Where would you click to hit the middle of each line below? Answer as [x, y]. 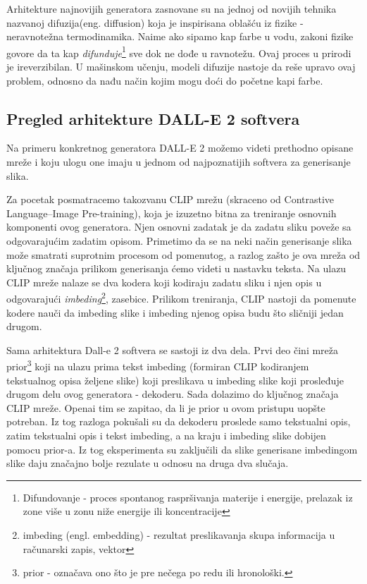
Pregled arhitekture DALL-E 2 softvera [153, 118]
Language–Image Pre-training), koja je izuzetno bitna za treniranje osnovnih [172, 213]
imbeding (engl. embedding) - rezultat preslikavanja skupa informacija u [179, 534]
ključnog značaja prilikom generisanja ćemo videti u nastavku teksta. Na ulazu [176, 268]
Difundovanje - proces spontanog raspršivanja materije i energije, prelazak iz [188, 497]
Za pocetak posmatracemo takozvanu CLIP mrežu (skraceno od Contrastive [170, 199]
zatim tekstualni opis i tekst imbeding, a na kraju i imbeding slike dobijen [166, 436]
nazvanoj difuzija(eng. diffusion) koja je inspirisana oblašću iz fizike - [155, 22]
